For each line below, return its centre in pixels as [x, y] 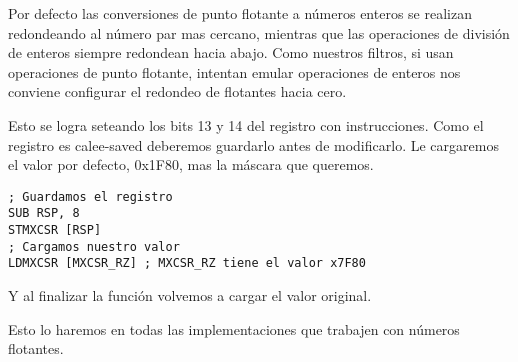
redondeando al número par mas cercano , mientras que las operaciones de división [259, 32]
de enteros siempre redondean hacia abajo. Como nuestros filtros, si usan [231, 52]
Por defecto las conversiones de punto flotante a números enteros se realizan [240, 13]
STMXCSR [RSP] [55, 230]
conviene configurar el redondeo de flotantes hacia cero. [177, 91]
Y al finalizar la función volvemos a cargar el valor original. [190, 295]
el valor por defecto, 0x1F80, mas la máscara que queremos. [191, 164]
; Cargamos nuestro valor [94, 246]
